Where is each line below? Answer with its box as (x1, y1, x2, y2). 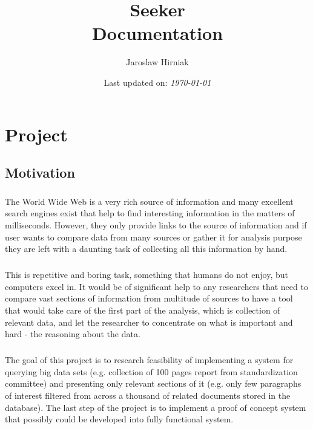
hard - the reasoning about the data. (5, 327, 140, 340)
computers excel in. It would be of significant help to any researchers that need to (5, 280, 308, 292)
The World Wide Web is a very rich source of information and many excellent (5, 195, 294, 207)
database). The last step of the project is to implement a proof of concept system (5, 401, 306, 413)
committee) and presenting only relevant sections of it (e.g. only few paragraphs (5, 377, 301, 390)
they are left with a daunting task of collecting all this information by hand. (5, 242, 288, 255)
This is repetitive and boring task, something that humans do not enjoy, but (5, 268, 288, 281)
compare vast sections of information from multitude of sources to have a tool (5, 292, 293, 305)
